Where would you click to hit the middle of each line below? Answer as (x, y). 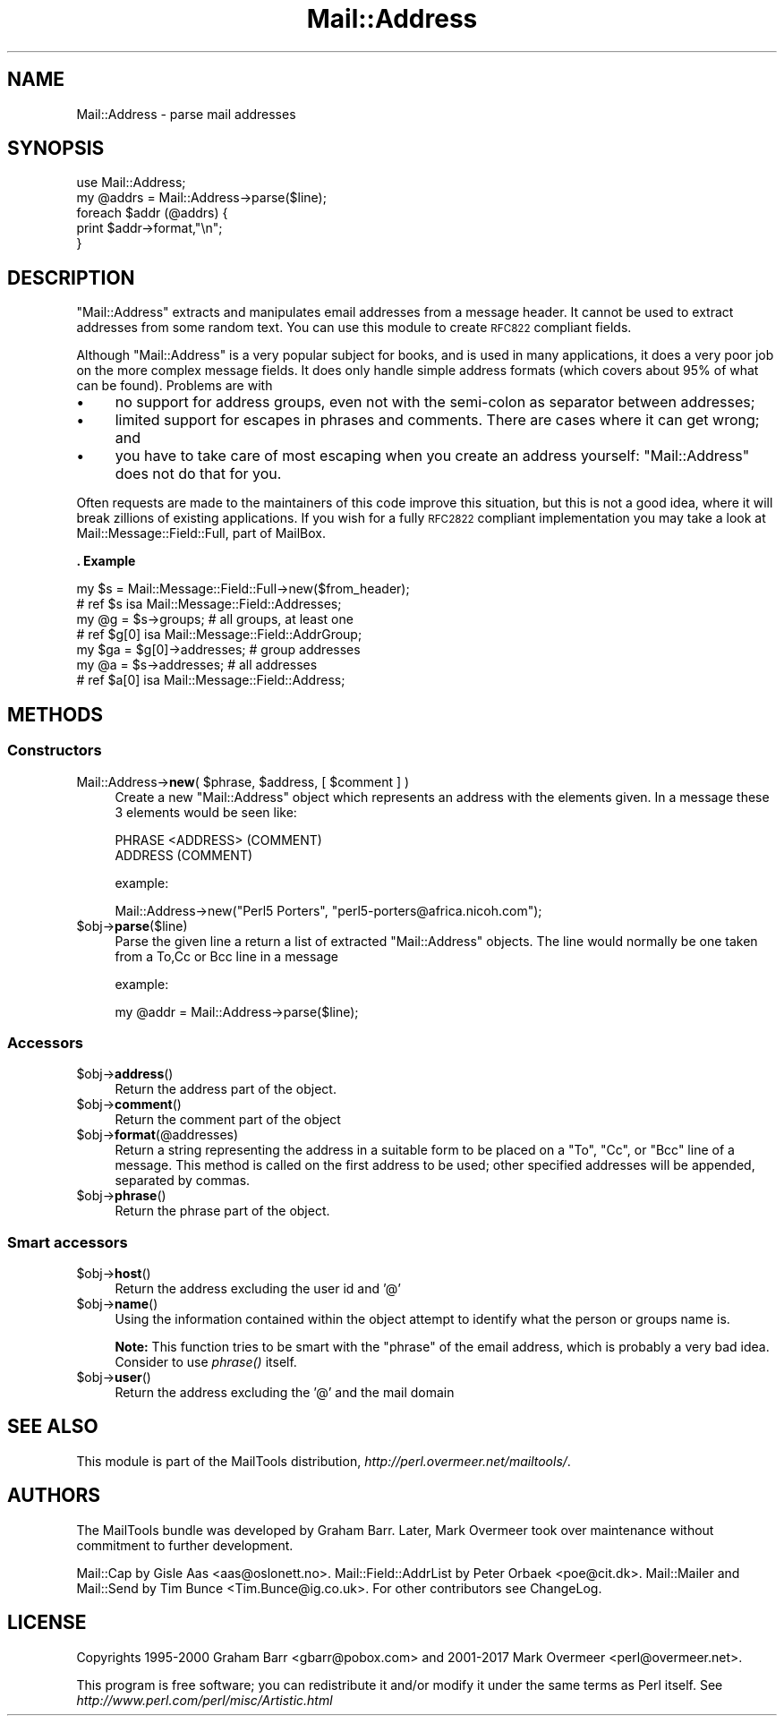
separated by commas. (183, 1181)
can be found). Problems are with (175, 386)
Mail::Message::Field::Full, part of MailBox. (201, 533)
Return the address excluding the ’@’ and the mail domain (285, 1392)
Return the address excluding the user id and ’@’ (258, 1288)
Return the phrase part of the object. (222, 1211)
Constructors (55, 751)
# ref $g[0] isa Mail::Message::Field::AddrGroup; (219, 635)
